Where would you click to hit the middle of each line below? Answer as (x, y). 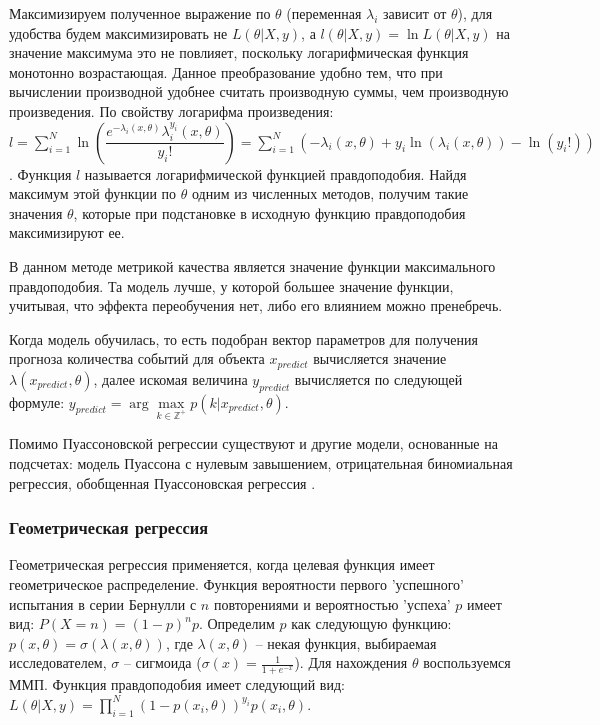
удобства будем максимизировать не (118, 32)
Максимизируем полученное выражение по (140, 13)
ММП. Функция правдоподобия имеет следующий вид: (177, 684)
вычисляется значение (380, 358)
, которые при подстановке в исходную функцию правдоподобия (269, 212)
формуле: (37, 401)
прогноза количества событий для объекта (137, 358)
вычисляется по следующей (378, 378)
